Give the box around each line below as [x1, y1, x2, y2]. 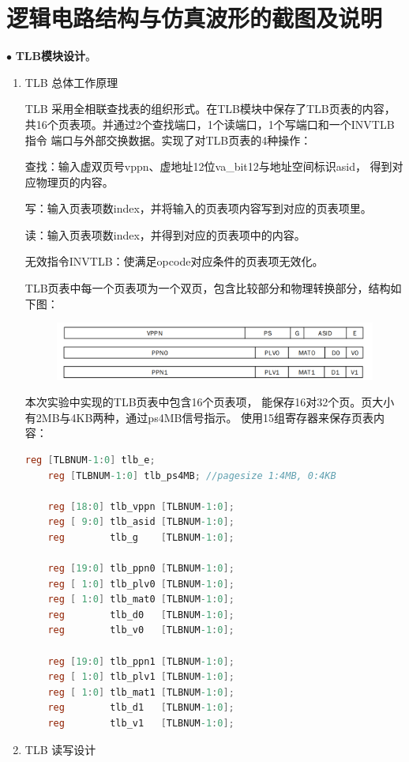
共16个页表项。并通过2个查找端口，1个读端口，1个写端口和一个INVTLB [24, 115, 395, 132]
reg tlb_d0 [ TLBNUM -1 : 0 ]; [47, 609, 235, 621]
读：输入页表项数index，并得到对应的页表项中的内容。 [24, 226, 306, 243]
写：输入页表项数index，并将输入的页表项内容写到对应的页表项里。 [24, 200, 372, 217]
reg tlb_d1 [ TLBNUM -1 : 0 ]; [47, 702, 235, 714]
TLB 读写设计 [24, 741, 96, 757]
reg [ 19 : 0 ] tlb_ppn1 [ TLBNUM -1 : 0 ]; [47, 655, 235, 667]
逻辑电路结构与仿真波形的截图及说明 [6, 2, 383, 34]
